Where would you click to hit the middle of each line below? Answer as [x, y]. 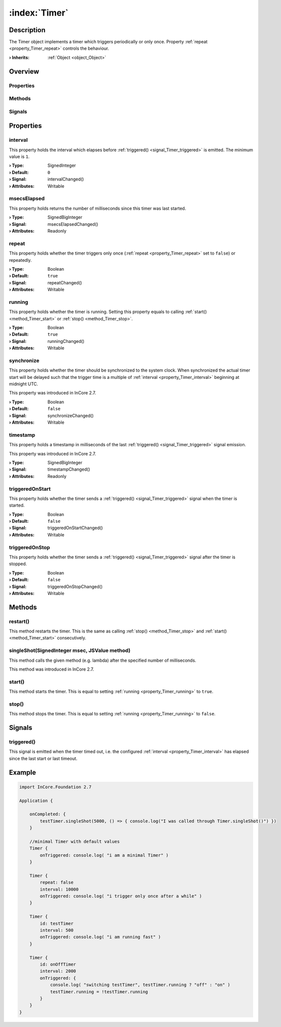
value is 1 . [19, 157]
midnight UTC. [24, 384]
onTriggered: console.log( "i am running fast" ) [100, 937]
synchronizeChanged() [70, 415]
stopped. [18, 564]
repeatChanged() [65, 282]
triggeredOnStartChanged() [75, 528]
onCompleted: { [48, 814]
